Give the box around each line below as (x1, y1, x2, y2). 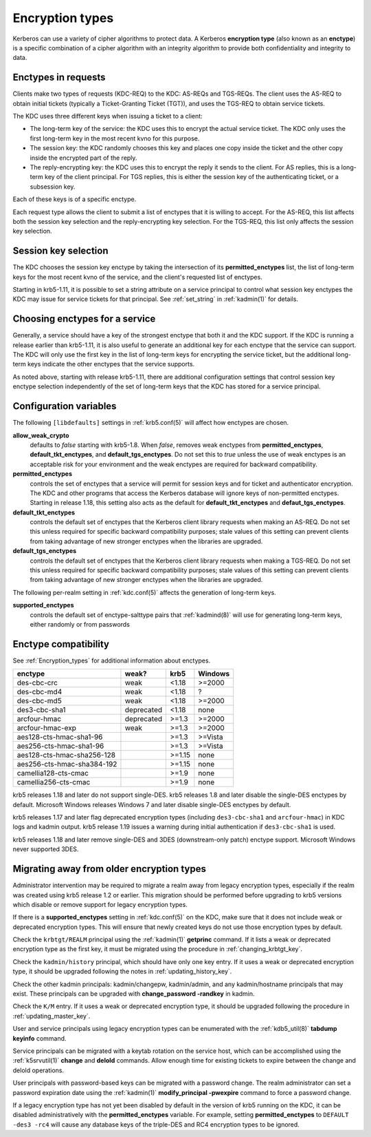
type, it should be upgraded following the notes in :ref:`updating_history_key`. (12, 968, 232, 976)
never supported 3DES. (12, 845, 79, 853)
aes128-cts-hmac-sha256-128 (16, 751, 116, 760)
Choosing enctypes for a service (12, 313, 156, 325)
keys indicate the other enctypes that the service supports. (27, 360, 195, 368)
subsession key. (30, 182, 76, 191)
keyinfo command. (12, 1034, 67, 1043)
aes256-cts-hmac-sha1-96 (16, 741, 104, 751)
